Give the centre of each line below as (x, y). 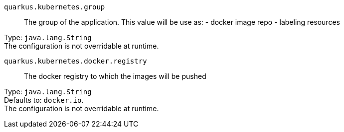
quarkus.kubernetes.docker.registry (76, 61)
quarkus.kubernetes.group (55, 7)
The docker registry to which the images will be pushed (115, 76)
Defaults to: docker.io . (44, 100)
